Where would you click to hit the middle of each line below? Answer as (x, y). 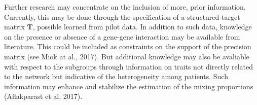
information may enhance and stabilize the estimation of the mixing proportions (129, 86)
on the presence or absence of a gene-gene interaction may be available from (122, 36)
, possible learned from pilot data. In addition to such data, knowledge (142, 27)
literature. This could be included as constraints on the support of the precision (128, 46)
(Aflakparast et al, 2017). (43, 96)
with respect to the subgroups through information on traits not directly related (129, 66)
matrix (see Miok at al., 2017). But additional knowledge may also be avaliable (127, 56)
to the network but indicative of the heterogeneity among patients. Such (116, 76)
